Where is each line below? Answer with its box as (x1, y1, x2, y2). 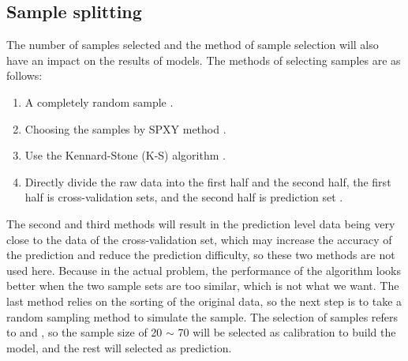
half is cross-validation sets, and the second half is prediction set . (24, 189, 343, 205)
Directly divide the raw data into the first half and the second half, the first (24, 173, 391, 190)
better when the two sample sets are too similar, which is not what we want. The (6, 277, 399, 294)
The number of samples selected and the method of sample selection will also (6, 36, 379, 53)
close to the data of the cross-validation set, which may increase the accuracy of (6, 231, 392, 247)
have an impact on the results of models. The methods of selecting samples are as (6, 51, 401, 68)
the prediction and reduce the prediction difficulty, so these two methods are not (6, 246, 395, 263)
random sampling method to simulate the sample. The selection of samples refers (6, 308, 399, 325)
